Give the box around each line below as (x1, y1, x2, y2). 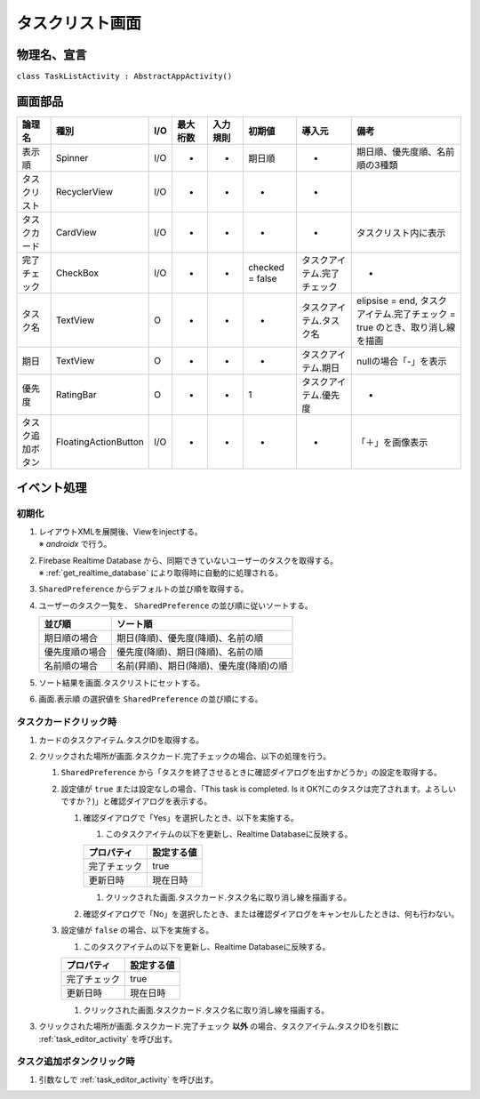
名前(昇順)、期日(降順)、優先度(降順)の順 (116, 660, 288, 672)
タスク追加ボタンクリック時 (16, 1055, 135, 1068)
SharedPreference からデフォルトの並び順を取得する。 (38, 583, 249, 595)
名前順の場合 (44, 660, 98, 672)
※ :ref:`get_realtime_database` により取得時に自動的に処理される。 (38, 567, 284, 578)
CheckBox (55, 267, 100, 279)
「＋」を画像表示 (356, 436, 428, 448)
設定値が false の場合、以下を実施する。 (60, 925, 214, 935)
